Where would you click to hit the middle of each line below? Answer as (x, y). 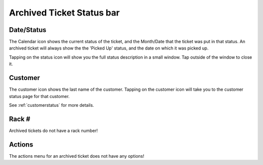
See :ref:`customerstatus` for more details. (52, 105)
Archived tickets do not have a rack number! (54, 131)
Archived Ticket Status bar (64, 13)
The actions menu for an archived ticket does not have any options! (77, 156)
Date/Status (28, 30)
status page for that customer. (39, 96)
